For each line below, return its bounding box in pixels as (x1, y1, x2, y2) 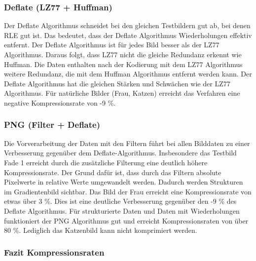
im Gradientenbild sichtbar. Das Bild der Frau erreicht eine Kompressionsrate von (4, 186, 252, 196)
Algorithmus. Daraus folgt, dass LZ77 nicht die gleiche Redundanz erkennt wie (4, 49, 242, 59)
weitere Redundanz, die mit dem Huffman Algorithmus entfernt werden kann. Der (4, 69, 252, 79)
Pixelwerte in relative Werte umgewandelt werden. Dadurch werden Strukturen (4, 177, 243, 187)
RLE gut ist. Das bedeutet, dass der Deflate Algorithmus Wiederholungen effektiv (4, 30, 252, 40)
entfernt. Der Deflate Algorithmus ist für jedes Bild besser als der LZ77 (4, 39, 219, 50)
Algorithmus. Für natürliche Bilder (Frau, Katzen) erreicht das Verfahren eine (4, 88, 240, 98)
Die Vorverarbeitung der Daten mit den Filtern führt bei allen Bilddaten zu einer (4, 138, 250, 148)
